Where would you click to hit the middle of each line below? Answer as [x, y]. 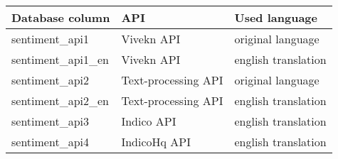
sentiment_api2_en [60, 100]
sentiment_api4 [50, 142]
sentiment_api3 [50, 121]
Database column [61, 17]
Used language [276, 17]
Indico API [149, 121]
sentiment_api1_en [60, 59]
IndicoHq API [156, 142]
